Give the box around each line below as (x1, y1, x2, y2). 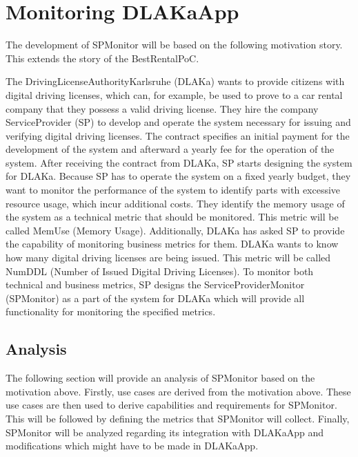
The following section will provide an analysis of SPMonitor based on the (6, 371, 315, 385)
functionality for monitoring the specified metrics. (6, 304, 216, 319)
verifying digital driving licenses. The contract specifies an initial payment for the (6, 128, 350, 142)
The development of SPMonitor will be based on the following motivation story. (6, 37, 343, 52)
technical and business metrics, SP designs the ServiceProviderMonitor (6, 277, 305, 292)
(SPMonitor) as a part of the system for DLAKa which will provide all (6, 290, 305, 305)
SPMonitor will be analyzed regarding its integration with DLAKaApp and (6, 425, 324, 439)
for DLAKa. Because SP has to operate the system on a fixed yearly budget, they (6, 169, 351, 183)
